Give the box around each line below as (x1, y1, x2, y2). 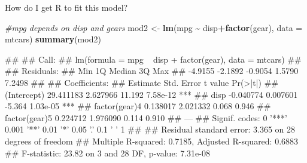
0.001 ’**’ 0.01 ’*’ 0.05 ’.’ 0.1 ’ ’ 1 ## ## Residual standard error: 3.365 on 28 (5, 123, 296, 136)
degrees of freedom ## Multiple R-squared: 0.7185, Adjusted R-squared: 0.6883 (5, 134, 299, 147)
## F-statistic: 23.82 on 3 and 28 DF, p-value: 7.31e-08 (5, 146, 210, 159)
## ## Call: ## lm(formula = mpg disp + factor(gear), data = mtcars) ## (5, 53, 302, 65)
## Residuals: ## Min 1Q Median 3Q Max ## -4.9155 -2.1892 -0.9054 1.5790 (5, 64, 299, 77)
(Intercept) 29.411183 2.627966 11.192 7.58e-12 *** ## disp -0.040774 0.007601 (5, 88, 298, 100)
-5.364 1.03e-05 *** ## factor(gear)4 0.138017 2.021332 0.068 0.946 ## (5, 100, 271, 112)
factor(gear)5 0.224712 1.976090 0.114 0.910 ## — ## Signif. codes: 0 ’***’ (5, 111, 287, 124)
